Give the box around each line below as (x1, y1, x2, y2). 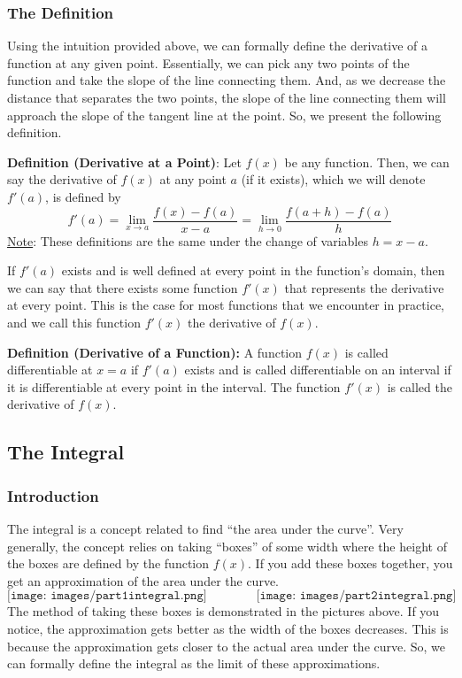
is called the (387, 377, 452, 396)
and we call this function (7, 313, 141, 331)
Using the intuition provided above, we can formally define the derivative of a (7, 36, 428, 55)
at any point (159, 170, 227, 189)
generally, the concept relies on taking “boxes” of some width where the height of (7, 536, 447, 555)
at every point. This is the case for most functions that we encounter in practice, (7, 296, 445, 314)
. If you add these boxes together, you (248, 554, 453, 573)
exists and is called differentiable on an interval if (184, 360, 451, 379)
